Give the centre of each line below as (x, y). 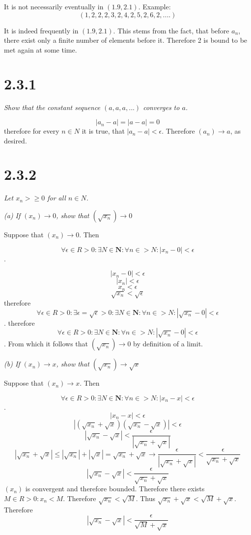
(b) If (12, 364)
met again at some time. (41, 49)
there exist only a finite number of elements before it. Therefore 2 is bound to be (126, 40)
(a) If (12, 215)
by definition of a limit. (168, 344)
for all (56, 198)
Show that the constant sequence (52, 107)
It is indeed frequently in (41, 30)
